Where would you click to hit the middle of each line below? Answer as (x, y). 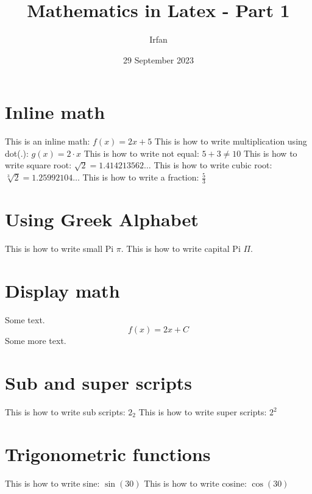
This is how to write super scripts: (203, 412)
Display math (62, 290)
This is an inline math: (48, 141)
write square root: (38, 165)
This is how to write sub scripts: (65, 412)
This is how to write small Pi (59, 248)
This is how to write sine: (52, 483)
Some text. (25, 319)
